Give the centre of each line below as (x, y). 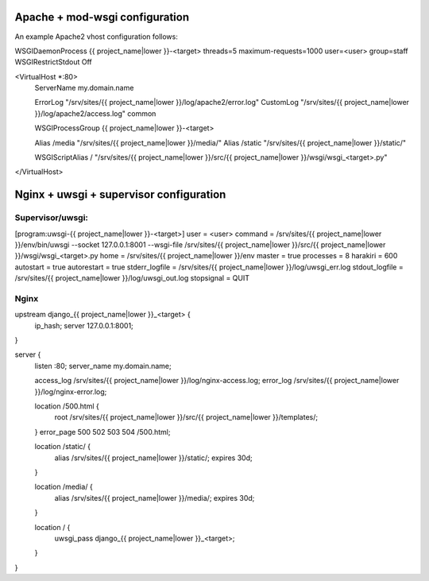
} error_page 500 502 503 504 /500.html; (102, 432)
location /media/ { (64, 487)
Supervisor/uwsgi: (52, 218)
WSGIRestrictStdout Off (54, 62)
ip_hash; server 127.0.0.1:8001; (84, 325)
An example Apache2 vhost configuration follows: (96, 37)
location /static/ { (63, 447)
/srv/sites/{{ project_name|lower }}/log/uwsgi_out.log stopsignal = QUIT (132, 278)
